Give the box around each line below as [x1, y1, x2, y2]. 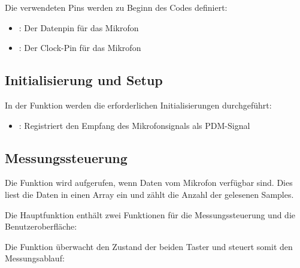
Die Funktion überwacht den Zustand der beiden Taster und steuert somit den [5, 240, 293, 252]
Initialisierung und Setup [5, 71, 163, 89]
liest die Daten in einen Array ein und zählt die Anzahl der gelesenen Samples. [5, 188, 294, 200]
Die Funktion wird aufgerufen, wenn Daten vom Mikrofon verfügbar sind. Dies [5, 176, 293, 189]
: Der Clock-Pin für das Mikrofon [19, 41, 141, 54]
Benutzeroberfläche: [5, 220, 77, 233]
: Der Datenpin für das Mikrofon [19, 21, 139, 34]
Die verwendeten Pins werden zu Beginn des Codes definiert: [5, 1, 228, 13]
